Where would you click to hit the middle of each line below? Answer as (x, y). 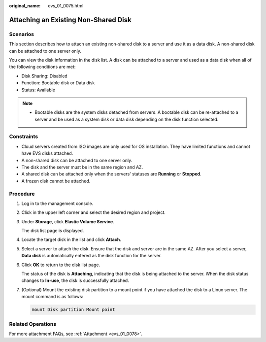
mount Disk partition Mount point (73, 310)
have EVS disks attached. (47, 153)
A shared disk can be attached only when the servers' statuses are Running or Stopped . (111, 174)
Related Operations (33, 324)
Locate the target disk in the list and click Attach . (71, 239)
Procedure (22, 194)
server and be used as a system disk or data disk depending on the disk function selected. (127, 119)
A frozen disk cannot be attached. (56, 181)
